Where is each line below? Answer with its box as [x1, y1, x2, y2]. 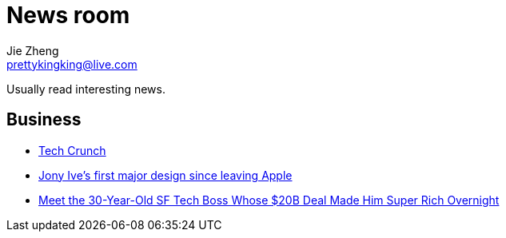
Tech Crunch [38, 143, 106, 157]
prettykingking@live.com [6, 57, 137, 71]
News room [6, 2, 130, 29]
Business [6, 109, 82, 130]
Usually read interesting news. [6, 81, 165, 96]
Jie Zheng [6, 43, 59, 58]
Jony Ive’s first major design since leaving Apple [38, 168, 293, 182]
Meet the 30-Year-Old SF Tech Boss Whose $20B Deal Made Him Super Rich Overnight [38, 192, 500, 207]
